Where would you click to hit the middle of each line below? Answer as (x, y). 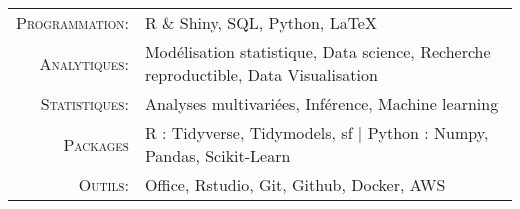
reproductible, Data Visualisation (261, 74)
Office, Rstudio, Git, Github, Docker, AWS (295, 184)
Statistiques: (84, 103)
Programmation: (72, 22)
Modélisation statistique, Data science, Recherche (317, 51)
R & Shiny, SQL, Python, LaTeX (260, 22)
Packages (96, 144)
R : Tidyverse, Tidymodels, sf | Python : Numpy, (316, 132)
